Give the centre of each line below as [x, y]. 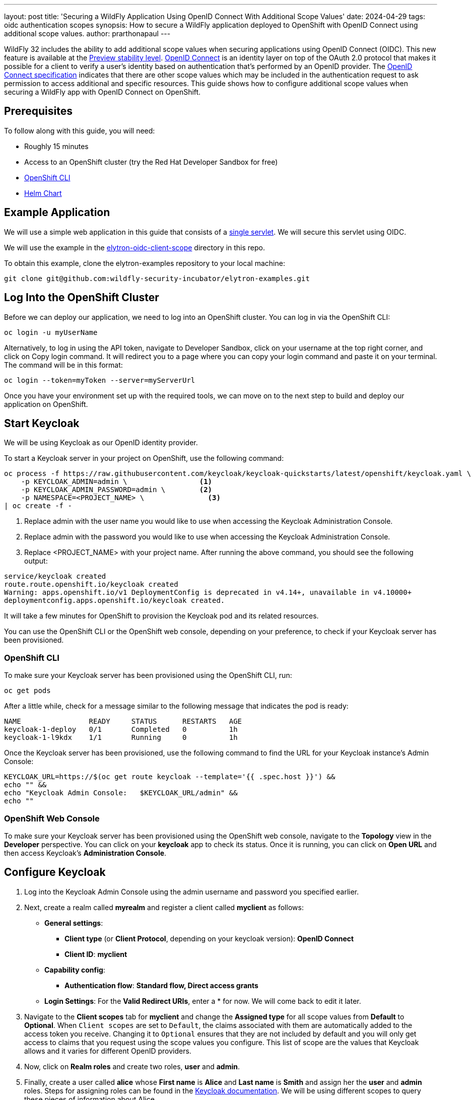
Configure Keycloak [55, 872]
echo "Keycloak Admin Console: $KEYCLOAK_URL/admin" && [121, 793]
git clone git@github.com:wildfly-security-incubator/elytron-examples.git [157, 278]
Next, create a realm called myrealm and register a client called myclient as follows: [164, 907]
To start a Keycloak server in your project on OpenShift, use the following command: [144, 458]
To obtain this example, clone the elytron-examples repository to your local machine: [145, 263]
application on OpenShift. [46, 404]
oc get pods [27, 691]
